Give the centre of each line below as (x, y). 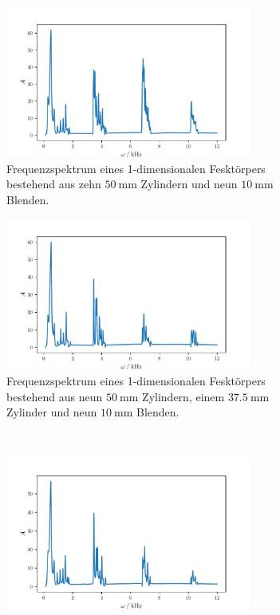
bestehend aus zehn (54, 184)
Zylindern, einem (183, 396)
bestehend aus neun (55, 396)
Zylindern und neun (189, 184)
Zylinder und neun (52, 412)
